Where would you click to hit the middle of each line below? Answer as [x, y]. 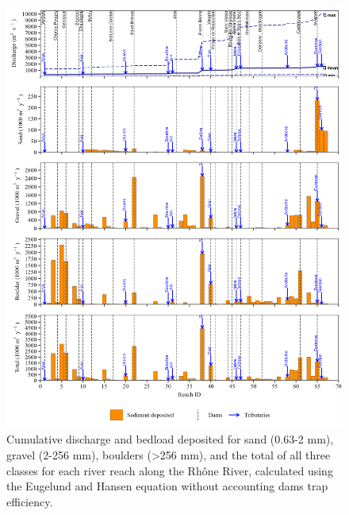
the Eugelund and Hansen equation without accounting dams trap [167, 486]
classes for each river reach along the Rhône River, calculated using [170, 470]
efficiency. [30, 501]
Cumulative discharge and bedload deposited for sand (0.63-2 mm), [170, 439]
